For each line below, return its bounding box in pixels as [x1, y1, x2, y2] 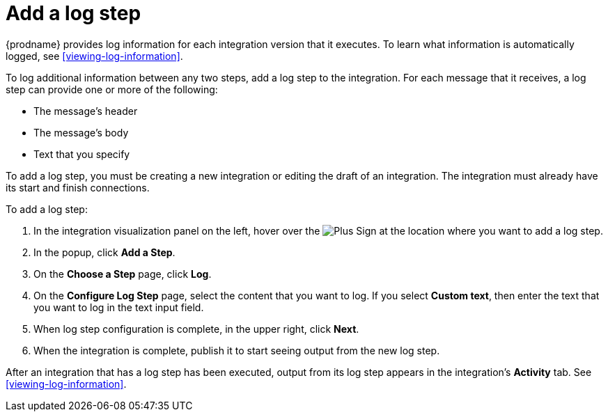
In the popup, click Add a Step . [33, 246, 176, 258]
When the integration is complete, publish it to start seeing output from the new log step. [33, 344, 440, 356]
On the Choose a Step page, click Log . [33, 267, 212, 280]
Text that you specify [33, 148, 130, 160]
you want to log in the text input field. [33, 301, 204, 313]
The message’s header [33, 104, 138, 117]
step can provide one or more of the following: [6, 83, 218, 95]
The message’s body [33, 126, 129, 139]
